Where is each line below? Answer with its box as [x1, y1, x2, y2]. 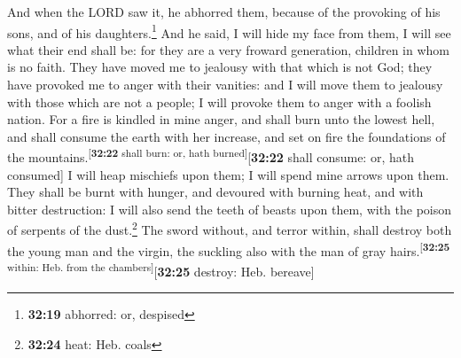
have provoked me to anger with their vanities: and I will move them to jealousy [7, 75, 443, 94]
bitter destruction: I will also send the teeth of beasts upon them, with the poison [7, 199, 452, 218]
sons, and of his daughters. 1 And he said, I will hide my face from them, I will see [7, 20, 451, 42]
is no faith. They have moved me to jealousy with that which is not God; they [7, 58, 433, 76]
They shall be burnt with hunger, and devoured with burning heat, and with [7, 183, 424, 201]
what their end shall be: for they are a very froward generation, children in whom [7, 40, 449, 58]
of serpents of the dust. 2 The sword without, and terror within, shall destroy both [7, 218, 452, 239]
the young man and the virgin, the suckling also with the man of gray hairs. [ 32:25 [7, 238, 450, 260]
